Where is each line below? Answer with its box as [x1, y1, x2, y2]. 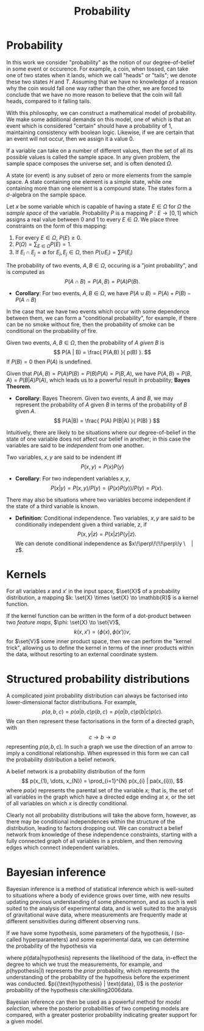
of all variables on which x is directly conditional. [6, 800, 128, 807]
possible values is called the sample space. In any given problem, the [6, 153, 180, 161]
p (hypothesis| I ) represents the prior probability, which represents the [6, 967, 180, 974]
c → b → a [88, 733, 116, 741]
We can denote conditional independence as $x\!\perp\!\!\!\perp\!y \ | [15, 540, 194, 547]
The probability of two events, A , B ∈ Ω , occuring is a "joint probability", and [6, 262, 198, 269]
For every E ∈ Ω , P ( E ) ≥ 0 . [15, 234, 82, 241]
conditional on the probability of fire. [6, 327, 98, 334]
